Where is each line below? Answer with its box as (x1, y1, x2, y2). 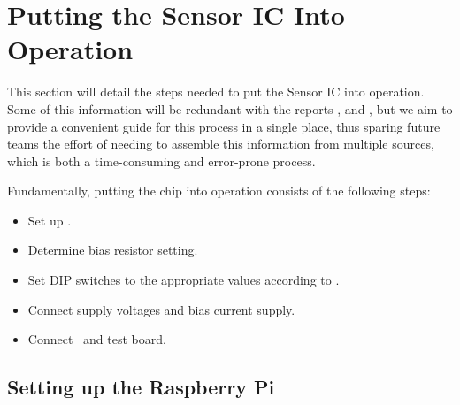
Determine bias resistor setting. (27, 241, 198, 259)
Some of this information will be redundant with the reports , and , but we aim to (7, 99, 453, 118)
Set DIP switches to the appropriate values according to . (27, 271, 340, 289)
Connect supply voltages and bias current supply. (27, 300, 295, 318)
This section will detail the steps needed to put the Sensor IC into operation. (7, 82, 425, 101)
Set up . (27, 210, 72, 229)
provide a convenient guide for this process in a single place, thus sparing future (7, 117, 441, 135)
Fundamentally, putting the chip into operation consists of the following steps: (7, 181, 431, 200)
